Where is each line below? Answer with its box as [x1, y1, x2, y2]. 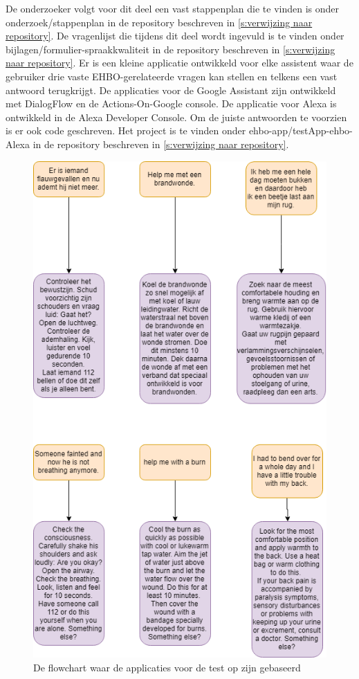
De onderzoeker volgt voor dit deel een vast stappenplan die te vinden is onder [6, 1, 340, 15]
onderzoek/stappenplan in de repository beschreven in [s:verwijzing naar [6, 15, 313, 29]
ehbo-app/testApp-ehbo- [248, 123, 353, 138]
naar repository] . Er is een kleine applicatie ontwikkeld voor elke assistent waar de [6, 55, 353, 70]
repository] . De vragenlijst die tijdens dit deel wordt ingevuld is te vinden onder [6, 28, 344, 43]
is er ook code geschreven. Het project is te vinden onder [6, 123, 246, 138]
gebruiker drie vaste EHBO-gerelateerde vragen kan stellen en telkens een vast [6, 69, 338, 83]
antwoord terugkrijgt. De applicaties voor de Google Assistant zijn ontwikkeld [6, 82, 336, 97]
